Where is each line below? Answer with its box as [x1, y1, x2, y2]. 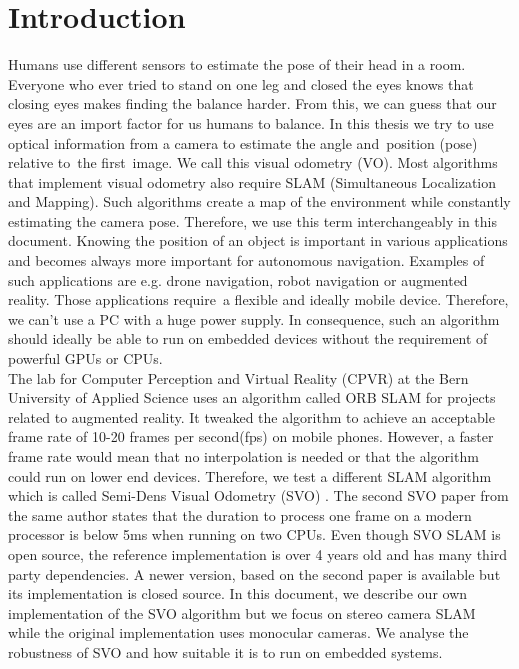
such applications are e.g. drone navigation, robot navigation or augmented [8, 269, 468, 290]
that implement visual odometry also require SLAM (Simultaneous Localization [8, 171, 497, 192]
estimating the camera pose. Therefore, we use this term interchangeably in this [8, 210, 497, 231]
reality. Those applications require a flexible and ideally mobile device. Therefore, [8, 289, 509, 310]
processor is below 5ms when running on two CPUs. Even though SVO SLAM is [8, 524, 501, 545]
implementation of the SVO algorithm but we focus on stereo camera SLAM [8, 602, 476, 623]
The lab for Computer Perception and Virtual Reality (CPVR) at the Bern [8, 367, 469, 388]
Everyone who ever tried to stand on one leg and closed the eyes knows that [8, 73, 474, 94]
